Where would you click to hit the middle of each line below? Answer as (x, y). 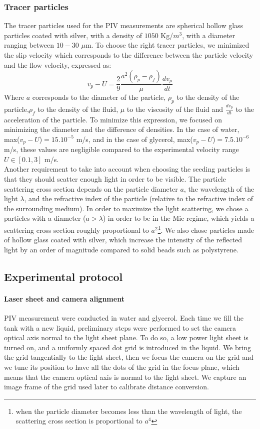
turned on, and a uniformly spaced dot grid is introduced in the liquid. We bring (127, 347)
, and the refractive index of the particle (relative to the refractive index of (139, 198)
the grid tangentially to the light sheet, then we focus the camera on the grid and (129, 357)
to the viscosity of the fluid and (175, 109)
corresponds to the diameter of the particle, (99, 97)
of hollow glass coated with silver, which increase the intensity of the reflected (123, 240)
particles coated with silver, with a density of (73, 35)
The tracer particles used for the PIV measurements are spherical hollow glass (124, 25)
